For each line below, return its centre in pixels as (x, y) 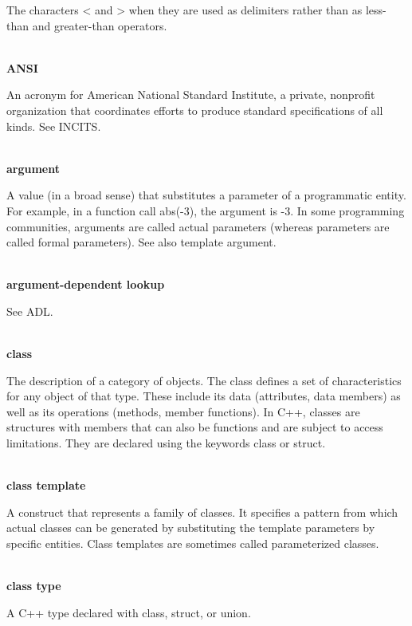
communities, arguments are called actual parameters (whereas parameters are (198, 226)
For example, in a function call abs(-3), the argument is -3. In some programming (206, 210)
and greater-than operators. (100, 25)
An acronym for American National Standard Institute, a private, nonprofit (191, 94)
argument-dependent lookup (86, 284)
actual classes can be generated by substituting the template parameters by (191, 528)
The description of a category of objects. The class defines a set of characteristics (204, 380)
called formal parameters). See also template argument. (141, 242)
